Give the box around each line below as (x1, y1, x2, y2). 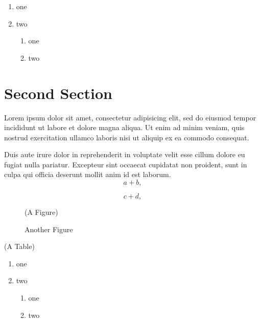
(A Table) (4, 241, 35, 252)
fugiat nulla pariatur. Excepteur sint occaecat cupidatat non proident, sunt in (4, 159, 247, 169)
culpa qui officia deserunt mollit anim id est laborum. (4, 169, 171, 180)
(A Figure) (25, 207, 58, 217)
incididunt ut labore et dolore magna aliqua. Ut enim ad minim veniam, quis (4, 122, 245, 133)
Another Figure (25, 224, 73, 234)
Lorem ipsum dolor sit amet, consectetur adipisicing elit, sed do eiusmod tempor (4, 112, 256, 122)
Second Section (4, 82, 112, 103)
